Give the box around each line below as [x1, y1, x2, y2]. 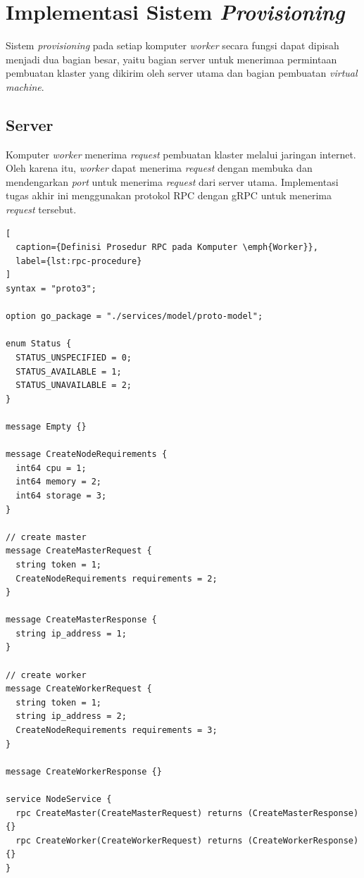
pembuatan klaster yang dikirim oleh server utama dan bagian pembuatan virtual [6, 65, 358, 80]
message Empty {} [6, 421, 87, 432]
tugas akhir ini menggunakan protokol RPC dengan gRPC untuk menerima [6, 188, 332, 203]
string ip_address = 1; [15, 628, 127, 639]
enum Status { [6, 339, 72, 349]
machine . [6, 79, 44, 94]
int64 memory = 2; [15, 477, 102, 487]
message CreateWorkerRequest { [6, 684, 152, 694]
